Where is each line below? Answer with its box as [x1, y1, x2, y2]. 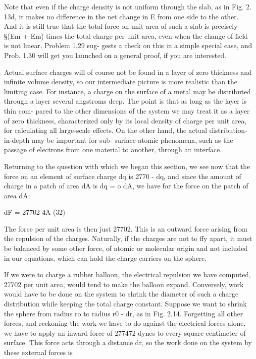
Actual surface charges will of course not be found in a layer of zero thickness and [4, 66, 252, 77]
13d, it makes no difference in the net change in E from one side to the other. [4, 11, 239, 21]
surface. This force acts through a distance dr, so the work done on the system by [4, 337, 252, 348]
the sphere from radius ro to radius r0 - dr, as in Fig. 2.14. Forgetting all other [4, 308, 243, 318]
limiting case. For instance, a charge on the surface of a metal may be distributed [4, 86, 251, 96]
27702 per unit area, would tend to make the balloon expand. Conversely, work [4, 279, 244, 289]
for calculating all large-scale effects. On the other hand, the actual [4, 125, 207, 135]
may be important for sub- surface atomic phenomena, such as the [32, 134, 233, 145]
